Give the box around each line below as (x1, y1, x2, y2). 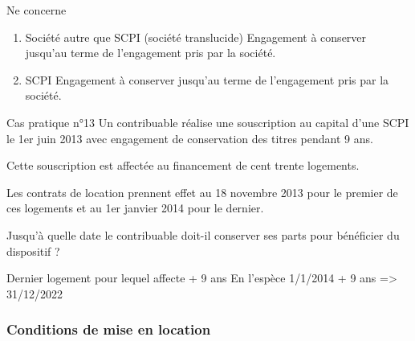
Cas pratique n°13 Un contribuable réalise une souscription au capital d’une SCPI (6, 113, 409, 130)
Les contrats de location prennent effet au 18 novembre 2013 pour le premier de (6, 183, 398, 200)
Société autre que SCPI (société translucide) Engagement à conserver (25, 28, 367, 45)
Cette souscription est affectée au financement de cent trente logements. (6, 157, 360, 174)
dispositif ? (6, 242, 60, 259)
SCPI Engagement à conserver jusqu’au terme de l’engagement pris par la (25, 71, 389, 88)
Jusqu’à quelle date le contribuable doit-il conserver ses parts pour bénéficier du (6, 226, 400, 243)
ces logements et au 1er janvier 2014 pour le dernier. (6, 199, 264, 216)
